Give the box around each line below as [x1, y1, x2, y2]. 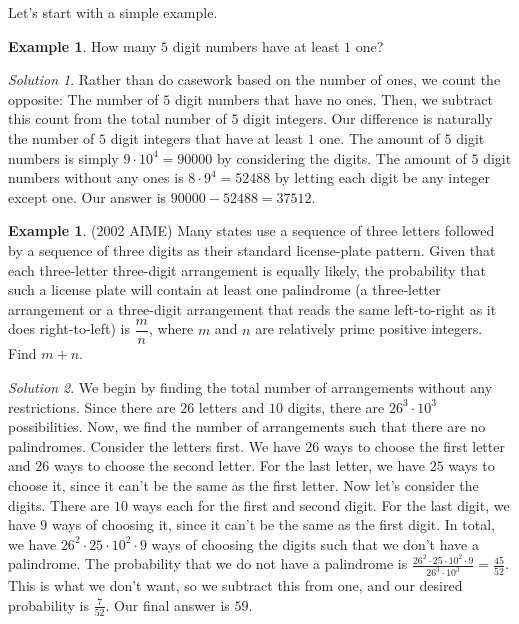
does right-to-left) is [8, 318, 130, 339]
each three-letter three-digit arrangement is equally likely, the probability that [8, 259, 486, 280]
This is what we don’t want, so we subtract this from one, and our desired [8, 575, 463, 596]
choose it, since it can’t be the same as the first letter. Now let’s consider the [8, 474, 479, 495]
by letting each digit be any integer [274, 167, 490, 188]
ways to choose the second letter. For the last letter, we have [53, 455, 426, 476]
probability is [8, 594, 90, 615]
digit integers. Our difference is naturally [243, 108, 493, 129]
